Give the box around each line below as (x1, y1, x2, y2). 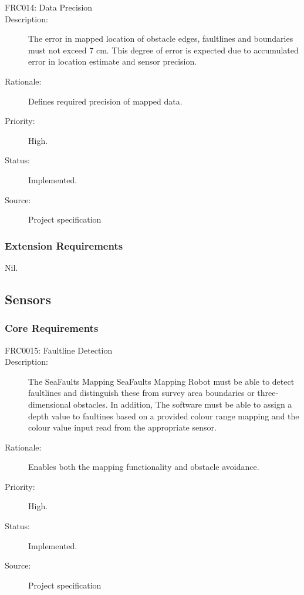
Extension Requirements (5, 238, 123, 253)
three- (257, 386, 279, 399)
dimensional (28, 398, 71, 410)
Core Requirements (5, 321, 99, 335)
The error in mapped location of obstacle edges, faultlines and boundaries (28, 32, 293, 45)
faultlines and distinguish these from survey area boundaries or (28, 386, 255, 399)
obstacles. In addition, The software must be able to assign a (73, 398, 292, 410)
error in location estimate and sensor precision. (28, 55, 197, 68)
